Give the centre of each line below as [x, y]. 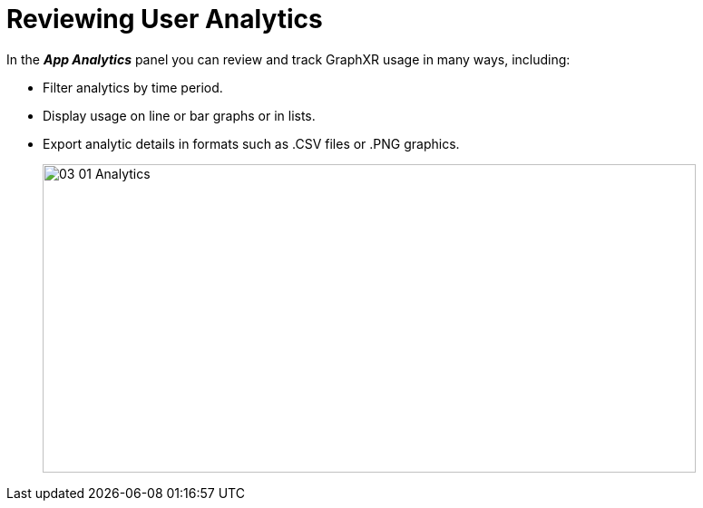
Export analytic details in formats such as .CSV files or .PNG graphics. [251, 143]
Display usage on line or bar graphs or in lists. [179, 115]
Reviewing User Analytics [165, 19]
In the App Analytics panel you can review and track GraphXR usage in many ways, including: [288, 59]
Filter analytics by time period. [133, 87]
